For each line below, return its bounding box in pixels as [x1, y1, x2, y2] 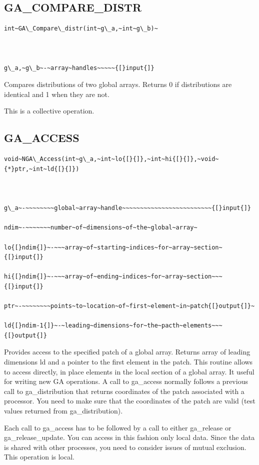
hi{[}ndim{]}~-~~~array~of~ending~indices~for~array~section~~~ [4, 273, 222, 280]
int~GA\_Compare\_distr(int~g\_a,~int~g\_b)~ [4, 25, 158, 32]
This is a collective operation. [4, 105, 94, 116]
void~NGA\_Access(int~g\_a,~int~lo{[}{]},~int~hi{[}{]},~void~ [4, 155, 219, 163]
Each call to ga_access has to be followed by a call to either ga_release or [4, 422, 231, 432]
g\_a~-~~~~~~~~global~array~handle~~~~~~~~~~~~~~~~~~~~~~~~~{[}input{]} [4, 204, 251, 212]
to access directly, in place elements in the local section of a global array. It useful [4, 366, 254, 376]
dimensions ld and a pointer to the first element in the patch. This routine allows [4, 356, 253, 367]
